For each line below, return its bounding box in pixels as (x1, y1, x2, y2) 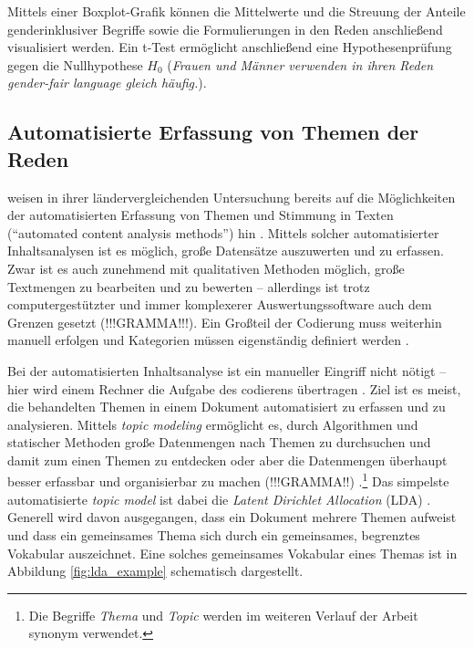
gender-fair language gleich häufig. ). (7, 73, 207, 92)
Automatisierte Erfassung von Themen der (7, 118, 419, 146)
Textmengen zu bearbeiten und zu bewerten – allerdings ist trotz (7, 277, 370, 296)
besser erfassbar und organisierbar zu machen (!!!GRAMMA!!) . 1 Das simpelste (7, 469, 449, 491)
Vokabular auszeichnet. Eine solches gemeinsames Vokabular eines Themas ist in (7, 543, 458, 562)
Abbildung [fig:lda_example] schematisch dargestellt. (7, 561, 304, 580)
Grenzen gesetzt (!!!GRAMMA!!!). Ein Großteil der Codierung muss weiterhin (7, 312, 442, 331)
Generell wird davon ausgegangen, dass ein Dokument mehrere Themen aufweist (7, 507, 457, 527)
